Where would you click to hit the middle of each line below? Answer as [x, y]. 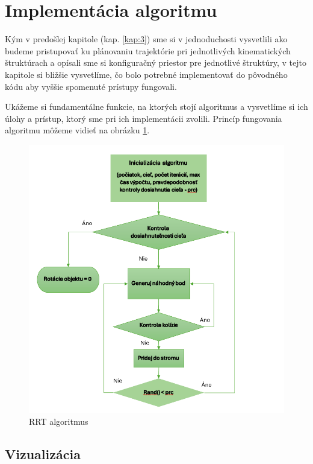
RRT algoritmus [59, 421]
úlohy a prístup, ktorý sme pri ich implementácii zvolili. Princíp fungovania [144, 118]
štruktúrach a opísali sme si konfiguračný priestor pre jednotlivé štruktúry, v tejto [156, 62]
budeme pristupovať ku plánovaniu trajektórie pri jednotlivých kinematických [148, 50]
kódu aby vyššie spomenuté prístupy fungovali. [91, 86]
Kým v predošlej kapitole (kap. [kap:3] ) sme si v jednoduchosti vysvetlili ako [146, 39]
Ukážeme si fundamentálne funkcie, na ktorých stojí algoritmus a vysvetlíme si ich [156, 106]
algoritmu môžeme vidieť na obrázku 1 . [77, 130]
